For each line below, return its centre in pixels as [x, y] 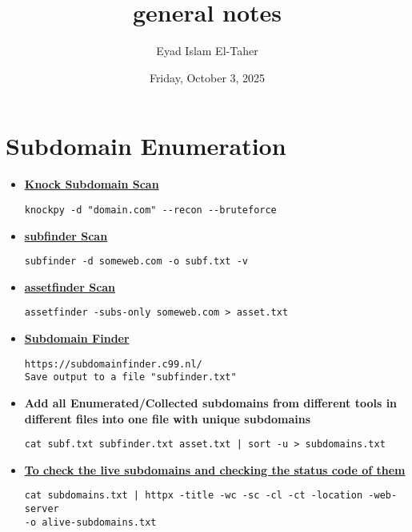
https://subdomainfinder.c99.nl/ [113, 364]
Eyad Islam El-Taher [207, 51]
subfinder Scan [66, 235]
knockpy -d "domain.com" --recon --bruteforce [150, 210]
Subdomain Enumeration [146, 146]
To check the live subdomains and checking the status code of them [215, 469]
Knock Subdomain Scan [92, 184]
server [42, 509]
